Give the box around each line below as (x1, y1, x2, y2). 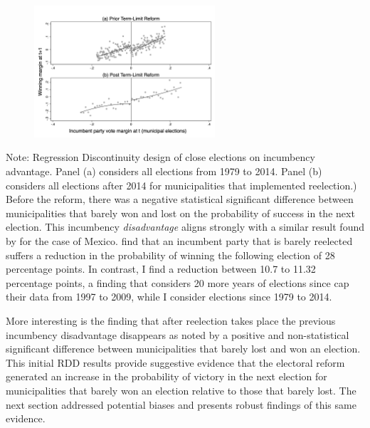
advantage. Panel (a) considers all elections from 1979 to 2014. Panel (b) (6, 164, 322, 179)
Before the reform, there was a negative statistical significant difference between (6, 192, 354, 207)
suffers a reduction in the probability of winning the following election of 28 (6, 247, 335, 262)
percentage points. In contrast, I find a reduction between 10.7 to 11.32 (6, 261, 316, 276)
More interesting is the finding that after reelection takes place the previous (6, 313, 336, 328)
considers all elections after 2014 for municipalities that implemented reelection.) (6, 177, 357, 192)
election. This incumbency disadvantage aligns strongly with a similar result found (6, 219, 365, 234)
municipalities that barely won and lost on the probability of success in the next (6, 205, 355, 220)
